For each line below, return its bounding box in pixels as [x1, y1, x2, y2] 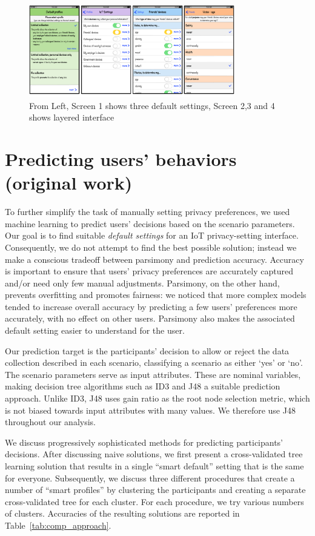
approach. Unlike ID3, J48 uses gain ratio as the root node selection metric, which [5, 392, 310, 405]
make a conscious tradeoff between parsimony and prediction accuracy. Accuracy [5, 253, 304, 265]
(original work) [5, 170, 133, 195]
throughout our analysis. [5, 415, 96, 428]
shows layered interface [29, 111, 114, 124]
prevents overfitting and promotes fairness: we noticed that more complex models [5, 288, 307, 301]
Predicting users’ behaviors [5, 147, 237, 171]
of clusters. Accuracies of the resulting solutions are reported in [5, 507, 240, 520]
